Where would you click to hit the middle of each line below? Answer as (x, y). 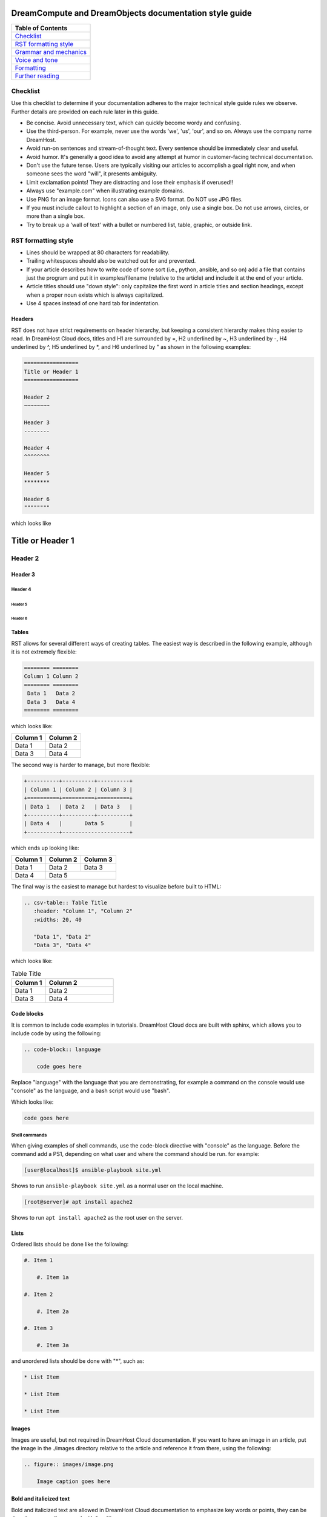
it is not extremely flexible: (44, 652)
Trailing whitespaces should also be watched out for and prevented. (111, 261)
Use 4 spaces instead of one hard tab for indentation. (93, 303)
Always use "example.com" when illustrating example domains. (105, 191)
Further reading (37, 76)
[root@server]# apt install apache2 (78, 1202)
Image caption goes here (74, 1481)
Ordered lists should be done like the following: (70, 1245)
